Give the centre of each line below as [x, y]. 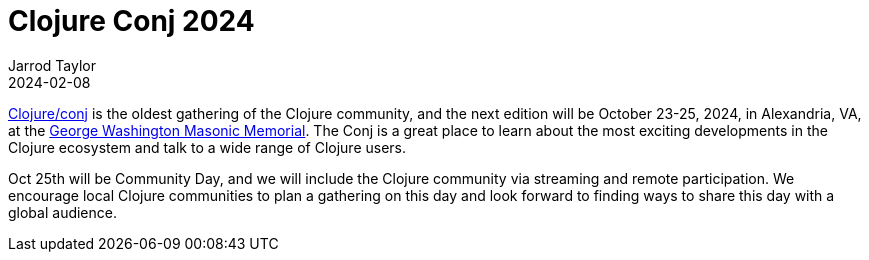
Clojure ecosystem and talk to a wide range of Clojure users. [207, 147]
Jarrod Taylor [52, 65]
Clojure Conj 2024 [131, 21]
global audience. [62, 212]
